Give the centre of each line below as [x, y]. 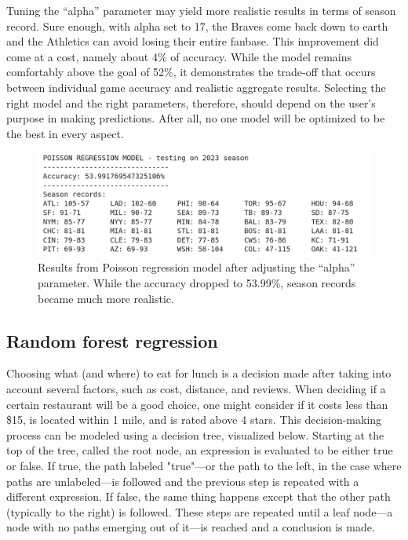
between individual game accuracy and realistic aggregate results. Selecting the [196, 87]
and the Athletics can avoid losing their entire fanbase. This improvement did [193, 41]
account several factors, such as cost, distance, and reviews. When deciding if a [196, 389]
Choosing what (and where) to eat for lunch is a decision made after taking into [199, 373]
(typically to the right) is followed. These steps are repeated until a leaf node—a [200, 511]
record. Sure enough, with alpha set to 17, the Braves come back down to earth [197, 26]
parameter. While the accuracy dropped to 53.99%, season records [197, 283]
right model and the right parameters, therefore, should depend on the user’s [191, 102]
